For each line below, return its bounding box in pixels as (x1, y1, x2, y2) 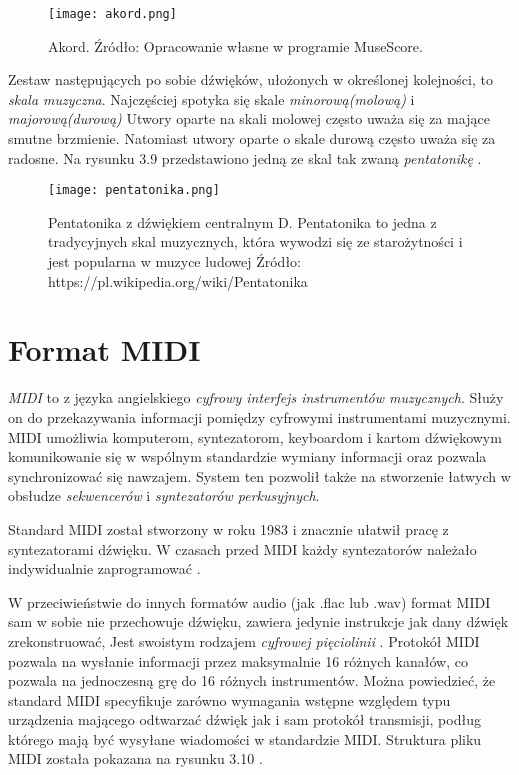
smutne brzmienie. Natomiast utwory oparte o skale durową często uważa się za (8, 128, 496, 149)
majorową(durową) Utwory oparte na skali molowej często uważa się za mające (8, 108, 490, 129)
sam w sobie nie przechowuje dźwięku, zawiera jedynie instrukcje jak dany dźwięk (8, 611, 509, 632)
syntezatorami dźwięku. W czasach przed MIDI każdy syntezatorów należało (8, 538, 477, 559)
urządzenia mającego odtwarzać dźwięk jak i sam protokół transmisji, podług (8, 709, 481, 730)
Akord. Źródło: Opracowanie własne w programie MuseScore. (48, 35, 423, 56)
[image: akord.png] (48, 7, 177, 21)
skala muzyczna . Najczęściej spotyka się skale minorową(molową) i (8, 88, 415, 109)
